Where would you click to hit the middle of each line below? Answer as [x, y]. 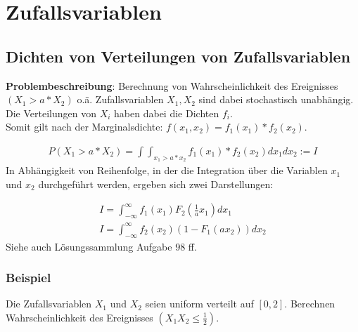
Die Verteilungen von [51, 113]
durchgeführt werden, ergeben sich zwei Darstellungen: [156, 184]
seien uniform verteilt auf [199, 304]
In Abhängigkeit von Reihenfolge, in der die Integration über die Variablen [167, 170]
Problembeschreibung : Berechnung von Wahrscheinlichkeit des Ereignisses [172, 85]
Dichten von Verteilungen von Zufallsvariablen [178, 56]
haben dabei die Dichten [167, 113]
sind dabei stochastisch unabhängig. [276, 99]
